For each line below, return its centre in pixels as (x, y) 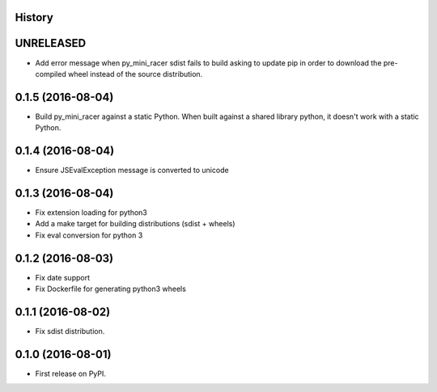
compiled (51, 74)
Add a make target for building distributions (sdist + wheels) (135, 224)
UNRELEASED (51, 43)
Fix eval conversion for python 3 (89, 235)
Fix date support (63, 277)
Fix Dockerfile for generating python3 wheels (110, 289)
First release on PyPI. (71, 373)
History (34, 17)
